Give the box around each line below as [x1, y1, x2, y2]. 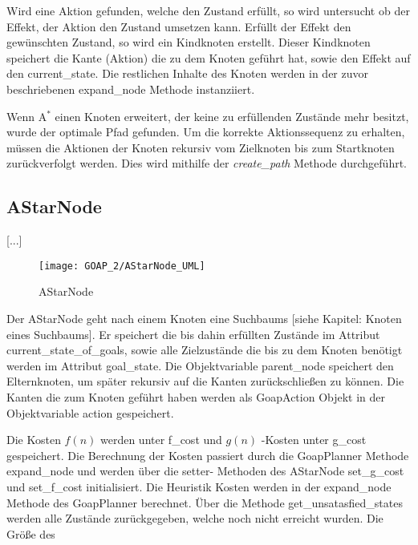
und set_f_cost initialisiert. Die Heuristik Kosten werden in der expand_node [6, 478, 392, 495]
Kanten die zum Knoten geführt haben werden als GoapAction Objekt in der [6, 388, 386, 405]
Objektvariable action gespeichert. [6, 404, 174, 421]
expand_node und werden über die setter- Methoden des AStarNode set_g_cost [6, 462, 404, 479]
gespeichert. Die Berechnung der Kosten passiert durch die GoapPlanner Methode [6, 446, 409, 463]
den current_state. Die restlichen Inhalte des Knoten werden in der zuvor [6, 65, 368, 82]
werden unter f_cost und [100, 431, 222, 448]
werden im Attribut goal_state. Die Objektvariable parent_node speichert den [6, 357, 394, 373]
